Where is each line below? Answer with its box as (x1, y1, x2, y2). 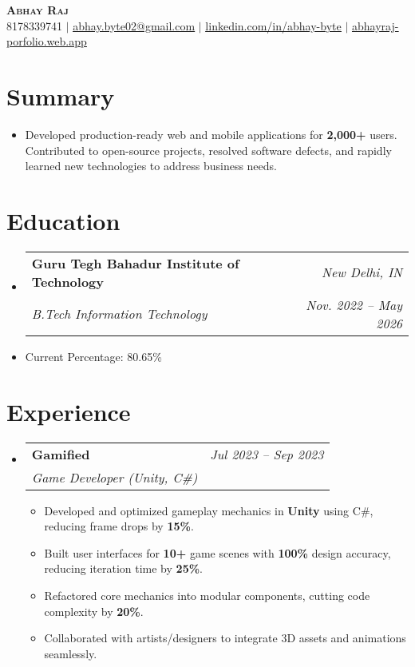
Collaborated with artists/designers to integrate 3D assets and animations (44, 629, 406, 646)
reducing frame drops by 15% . (44, 518, 194, 534)
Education (6, 204, 121, 236)
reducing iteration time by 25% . (44, 560, 203, 577)
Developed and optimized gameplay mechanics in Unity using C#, (44, 502, 373, 518)
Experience (6, 395, 131, 427)
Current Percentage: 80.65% (25, 347, 162, 364)
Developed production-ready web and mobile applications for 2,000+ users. (25, 125, 397, 142)
